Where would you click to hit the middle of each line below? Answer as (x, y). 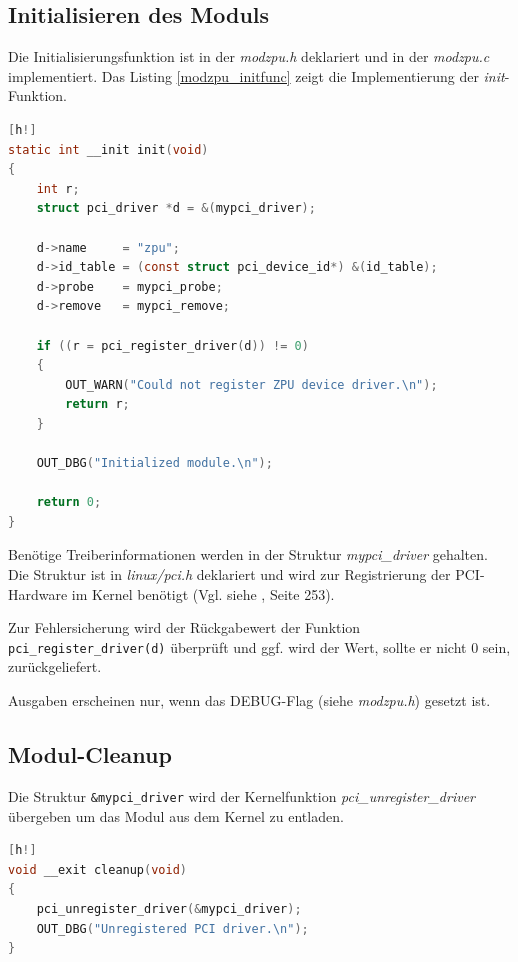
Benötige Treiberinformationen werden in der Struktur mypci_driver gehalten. (248, 554)
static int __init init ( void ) (108, 149)
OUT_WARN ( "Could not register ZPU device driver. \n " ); (251, 384)
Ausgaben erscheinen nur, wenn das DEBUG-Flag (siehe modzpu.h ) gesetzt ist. (249, 700)
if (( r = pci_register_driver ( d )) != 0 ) (172, 345)
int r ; (58, 188)
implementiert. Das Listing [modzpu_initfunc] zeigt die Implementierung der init (256, 75)
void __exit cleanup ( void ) (98, 869)
